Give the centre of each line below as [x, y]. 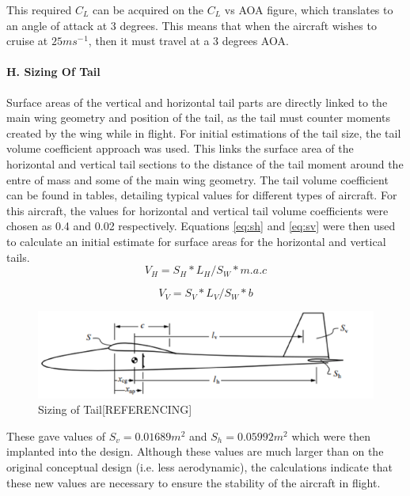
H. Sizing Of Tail [53, 72]
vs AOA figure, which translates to [309, 9]
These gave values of [56, 435]
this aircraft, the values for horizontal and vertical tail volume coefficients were [197, 210]
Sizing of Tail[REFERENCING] [115, 409]
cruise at [27, 41]
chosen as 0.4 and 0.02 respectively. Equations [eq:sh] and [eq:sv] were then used [201, 226]
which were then [331, 435]
